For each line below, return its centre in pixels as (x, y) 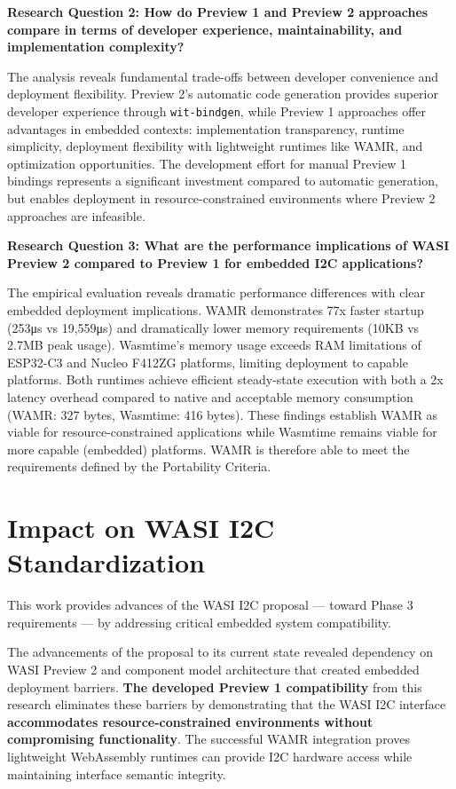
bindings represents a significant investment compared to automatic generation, (223, 181)
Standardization (106, 562)
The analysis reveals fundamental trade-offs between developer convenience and (223, 76)
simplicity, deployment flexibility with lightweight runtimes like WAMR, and (215, 146)
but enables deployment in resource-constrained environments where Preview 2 (221, 198)
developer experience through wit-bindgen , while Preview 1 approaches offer (217, 110)
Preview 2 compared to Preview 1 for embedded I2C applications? (216, 262)
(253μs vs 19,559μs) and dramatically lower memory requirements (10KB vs (213, 327)
